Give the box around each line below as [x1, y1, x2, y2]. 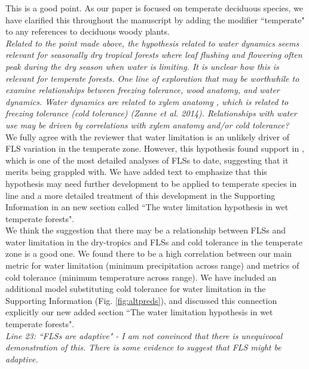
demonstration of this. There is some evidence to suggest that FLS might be [5, 341, 282, 353]
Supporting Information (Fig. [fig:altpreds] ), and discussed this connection [5, 294, 277, 306]
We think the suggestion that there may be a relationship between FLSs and [5, 224, 286, 236]
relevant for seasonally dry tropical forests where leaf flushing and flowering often [5, 48, 302, 61]
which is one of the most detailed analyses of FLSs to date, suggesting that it [5, 153, 289, 166]
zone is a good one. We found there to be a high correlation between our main [5, 247, 292, 260]
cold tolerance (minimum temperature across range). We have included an [5, 270, 277, 283]
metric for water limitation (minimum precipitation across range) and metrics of [5, 259, 299, 272]
